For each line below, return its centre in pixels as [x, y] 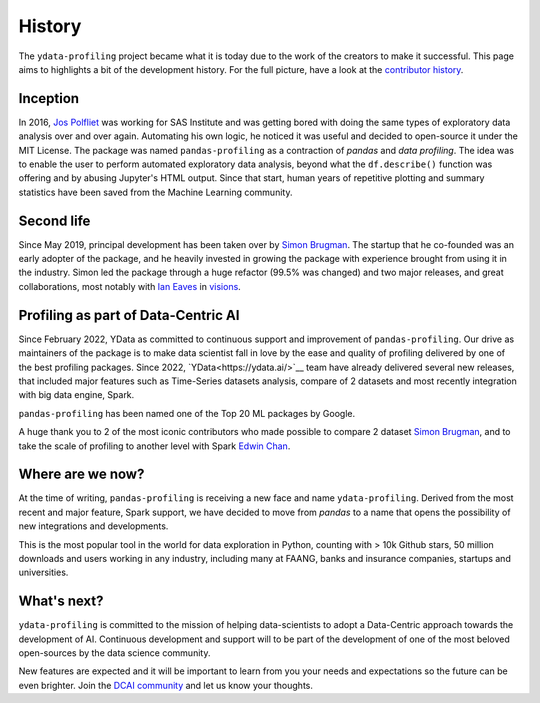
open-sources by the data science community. [114, 653]
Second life [54, 220]
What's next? [61, 601]
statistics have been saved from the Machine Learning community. [155, 192]
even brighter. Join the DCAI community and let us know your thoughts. [166, 685]
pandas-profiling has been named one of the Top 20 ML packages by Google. [187, 413]
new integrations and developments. [93, 526]
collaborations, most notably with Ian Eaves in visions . [130, 286]
